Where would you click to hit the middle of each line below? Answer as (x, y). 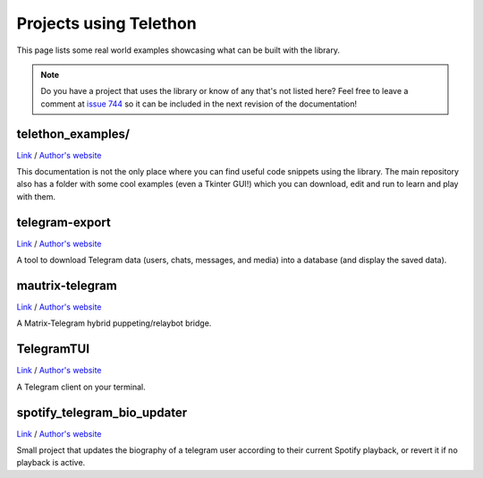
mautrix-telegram (67, 285)
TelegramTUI (53, 349)
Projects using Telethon (106, 23)
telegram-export (64, 222)
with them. (36, 196)
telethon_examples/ (73, 134)
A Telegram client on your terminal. (81, 387)
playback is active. (51, 463)
